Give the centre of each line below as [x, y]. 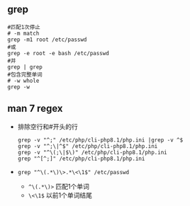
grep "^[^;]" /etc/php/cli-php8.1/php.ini [81, 159]
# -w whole [23, 81]
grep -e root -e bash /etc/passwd [58, 53]
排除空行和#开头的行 [47, 126]
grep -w [19, 87]
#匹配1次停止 [24, 27]
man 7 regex [35, 109]
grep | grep [25, 67]
